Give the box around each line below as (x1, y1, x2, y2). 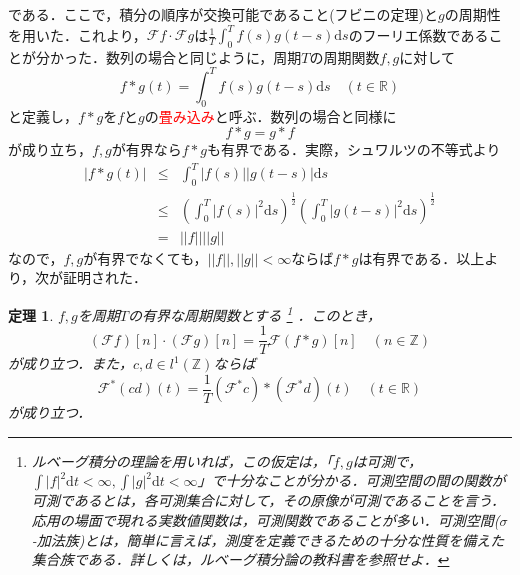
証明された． (63, 267, 148, 288)
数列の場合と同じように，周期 (105, 46, 302, 67)
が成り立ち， (8, 139, 92, 160)
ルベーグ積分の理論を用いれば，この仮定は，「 (31, 450, 333, 471)
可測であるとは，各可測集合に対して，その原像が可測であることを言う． (31, 490, 505, 511)
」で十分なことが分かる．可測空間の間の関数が (197, 470, 506, 491)
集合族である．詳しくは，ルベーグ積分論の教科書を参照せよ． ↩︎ (31, 549, 450, 570)
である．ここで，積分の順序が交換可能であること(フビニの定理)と (8, 4, 439, 24)
